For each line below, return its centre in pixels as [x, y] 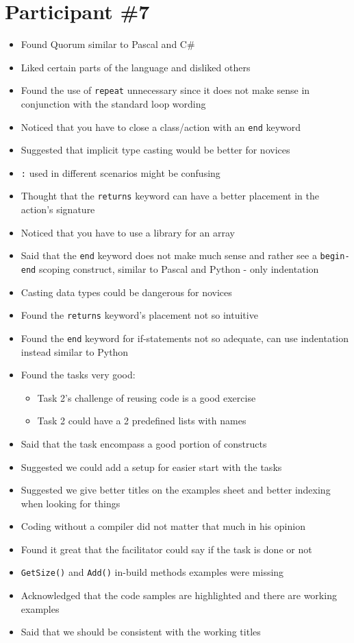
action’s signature [58, 209]
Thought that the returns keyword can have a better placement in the [170, 196]
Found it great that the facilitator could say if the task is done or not [166, 549]
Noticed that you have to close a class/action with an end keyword [161, 126]
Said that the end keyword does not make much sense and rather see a [169, 255]
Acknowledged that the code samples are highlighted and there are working [179, 595]
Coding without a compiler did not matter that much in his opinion [163, 526]
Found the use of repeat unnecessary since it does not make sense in [165, 90]
